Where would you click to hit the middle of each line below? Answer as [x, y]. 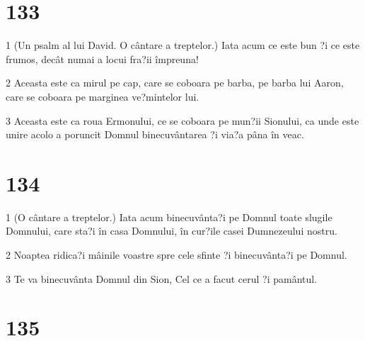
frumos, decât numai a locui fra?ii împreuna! [102, 58]
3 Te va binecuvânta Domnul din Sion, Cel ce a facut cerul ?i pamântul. [162, 278]
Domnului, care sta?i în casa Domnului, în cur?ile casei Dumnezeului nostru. [172, 231]
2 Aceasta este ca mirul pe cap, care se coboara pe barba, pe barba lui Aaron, [175, 83]
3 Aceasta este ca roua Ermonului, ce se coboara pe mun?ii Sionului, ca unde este [182, 120]
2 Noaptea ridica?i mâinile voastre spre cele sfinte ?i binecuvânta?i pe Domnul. [176, 255]
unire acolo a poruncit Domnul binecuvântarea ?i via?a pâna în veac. [155, 134]
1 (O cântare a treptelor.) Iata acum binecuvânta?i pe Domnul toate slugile [169, 217]
